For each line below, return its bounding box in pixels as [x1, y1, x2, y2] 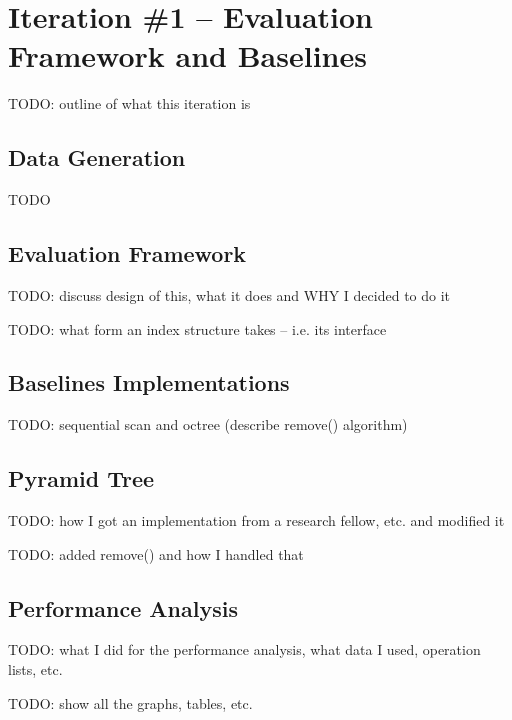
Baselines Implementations [8, 367, 290, 398]
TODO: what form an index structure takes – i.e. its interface [8, 318, 387, 339]
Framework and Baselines [8, 35, 367, 76]
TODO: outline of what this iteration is [8, 93, 251, 114]
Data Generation [8, 142, 186, 173]
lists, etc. [8, 659, 63, 680]
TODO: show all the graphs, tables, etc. [8, 692, 253, 713]
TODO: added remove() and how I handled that [8, 543, 304, 564]
